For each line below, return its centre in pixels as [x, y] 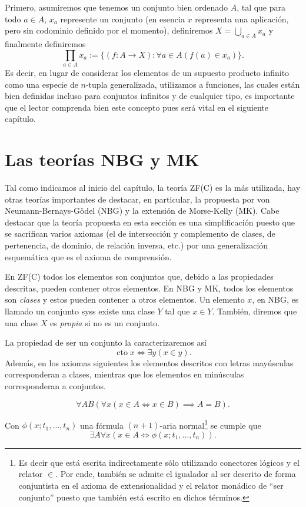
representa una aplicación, [242, 19]
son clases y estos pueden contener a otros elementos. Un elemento [125, 299]
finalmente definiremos [45, 43]
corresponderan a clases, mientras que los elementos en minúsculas [124, 374]
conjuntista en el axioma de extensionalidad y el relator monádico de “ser [151, 485]
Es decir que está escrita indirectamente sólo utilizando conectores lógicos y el [159, 462]
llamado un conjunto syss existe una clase [80, 311]
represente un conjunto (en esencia [122, 19]
